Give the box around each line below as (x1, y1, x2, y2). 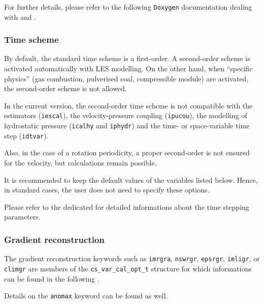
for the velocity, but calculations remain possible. (4, 157, 157, 168)
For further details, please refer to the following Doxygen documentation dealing (4, 2, 252, 12)
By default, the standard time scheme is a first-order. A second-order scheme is (4, 53, 250, 64)
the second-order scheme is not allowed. (4, 83, 127, 94)
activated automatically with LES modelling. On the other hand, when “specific (4, 63, 253, 74)
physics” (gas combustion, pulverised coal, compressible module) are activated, (4, 73, 249, 84)
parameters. (4, 211, 41, 222)
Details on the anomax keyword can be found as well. (4, 290, 168, 301)
